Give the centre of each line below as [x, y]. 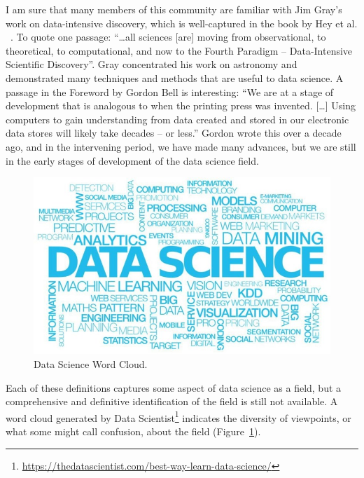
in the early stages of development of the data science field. [132, 160]
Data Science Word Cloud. [91, 364]
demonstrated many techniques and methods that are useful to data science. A [175, 77]
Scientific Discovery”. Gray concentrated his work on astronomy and [152, 64]
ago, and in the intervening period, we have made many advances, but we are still [181, 146]
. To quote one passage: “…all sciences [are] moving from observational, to [168, 37]
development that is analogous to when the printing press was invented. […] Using [181, 105]
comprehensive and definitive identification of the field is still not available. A [172, 401]
